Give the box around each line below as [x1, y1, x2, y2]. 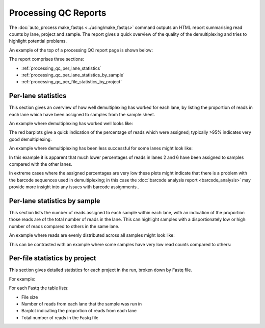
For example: [9, 276, 36, 282]
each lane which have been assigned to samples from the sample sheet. [9, 111, 156, 117]
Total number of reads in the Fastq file [21, 314, 99, 321]
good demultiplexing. [9, 136, 52, 142]
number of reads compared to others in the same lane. [9, 223, 120, 229]
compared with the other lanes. [9, 161, 73, 167]
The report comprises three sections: [9, 56, 84, 62]
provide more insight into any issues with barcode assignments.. [9, 184, 139, 190]
